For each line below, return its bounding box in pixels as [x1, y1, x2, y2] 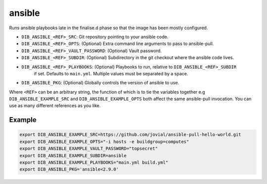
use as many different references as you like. [9, 103, 101, 109]
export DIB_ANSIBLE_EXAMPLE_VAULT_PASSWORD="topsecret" [19, 146, 158, 151]
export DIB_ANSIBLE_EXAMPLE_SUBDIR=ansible [19, 153, 127, 158]
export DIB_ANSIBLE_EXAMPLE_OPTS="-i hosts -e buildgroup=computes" [19, 139, 189, 144]
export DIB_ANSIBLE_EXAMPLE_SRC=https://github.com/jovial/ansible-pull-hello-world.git [19, 132, 242, 137]
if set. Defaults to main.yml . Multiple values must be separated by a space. [34, 70, 188, 76]
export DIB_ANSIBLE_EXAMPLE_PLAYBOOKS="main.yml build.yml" [19, 160, 169, 166]
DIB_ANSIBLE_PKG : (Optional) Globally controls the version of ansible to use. [21, 80, 179, 86]
